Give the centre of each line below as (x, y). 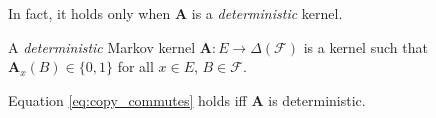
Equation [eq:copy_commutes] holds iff (127, 99)
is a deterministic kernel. (267, 13)
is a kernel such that (365, 46)
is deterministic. (317, 99)
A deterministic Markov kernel (102, 46)
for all (135, 66)
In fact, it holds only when (89, 13)
